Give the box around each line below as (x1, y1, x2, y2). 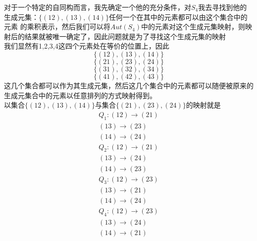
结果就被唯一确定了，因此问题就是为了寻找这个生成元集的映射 (24, 31, 226, 41)
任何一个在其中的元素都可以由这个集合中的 (108, 11, 248, 22)
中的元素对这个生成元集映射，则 (141, 21, 245, 32)
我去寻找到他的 (198, 2, 247, 12)
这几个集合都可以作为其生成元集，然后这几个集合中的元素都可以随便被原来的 (4, 80, 254, 90)
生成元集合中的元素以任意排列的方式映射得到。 (4, 90, 156, 100)
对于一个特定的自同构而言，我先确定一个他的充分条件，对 (4, 2, 191, 12)
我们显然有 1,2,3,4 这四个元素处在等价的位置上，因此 (4, 41, 169, 51)
